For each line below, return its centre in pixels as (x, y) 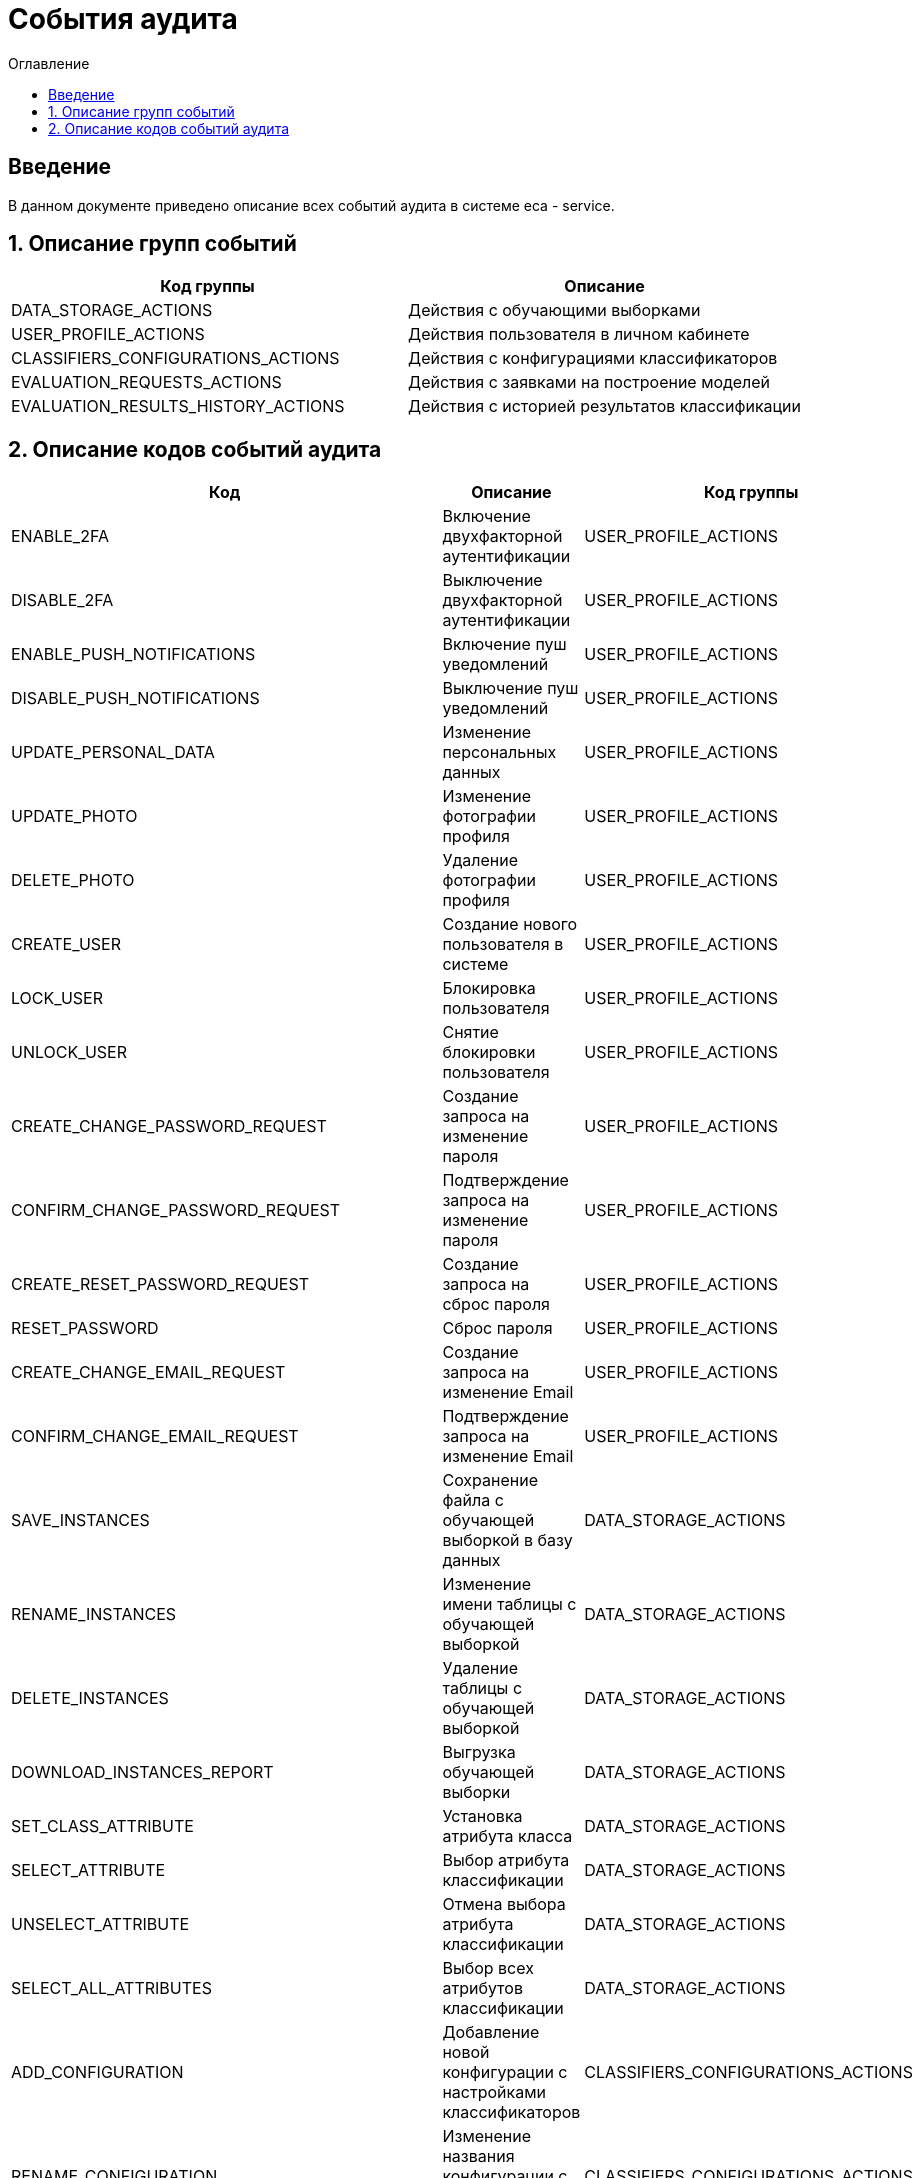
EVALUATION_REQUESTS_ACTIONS (146, 382)
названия (478, 2156)
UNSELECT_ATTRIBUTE (100, 1924)
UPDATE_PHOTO (74, 816)
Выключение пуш (510, 688)
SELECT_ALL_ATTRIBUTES (111, 1988)
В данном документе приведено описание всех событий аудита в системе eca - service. (311, 205)
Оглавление (49, 63)
